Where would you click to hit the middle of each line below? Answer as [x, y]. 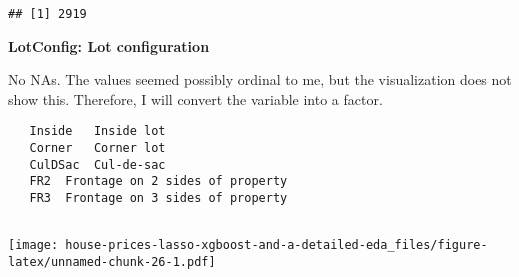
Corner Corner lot [97, 148]
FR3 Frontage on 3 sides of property [158, 198]
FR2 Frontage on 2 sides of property [158, 181]
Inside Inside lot [97, 131]
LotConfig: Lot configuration [109, 45]
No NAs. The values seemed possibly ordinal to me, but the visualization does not [260, 79]
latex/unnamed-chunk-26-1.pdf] [112, 262]
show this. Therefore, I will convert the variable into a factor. [195, 98]
